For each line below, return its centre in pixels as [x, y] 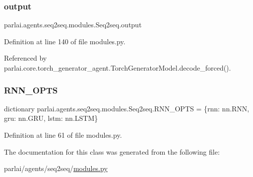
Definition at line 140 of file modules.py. [65, 41]
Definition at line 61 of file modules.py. [63, 135]
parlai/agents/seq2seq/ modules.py [56, 168]
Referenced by [26, 58]
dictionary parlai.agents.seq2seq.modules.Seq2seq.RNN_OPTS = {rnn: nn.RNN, [127, 108]
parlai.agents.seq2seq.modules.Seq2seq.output [73, 25]
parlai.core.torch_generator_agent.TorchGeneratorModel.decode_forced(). [118, 68]
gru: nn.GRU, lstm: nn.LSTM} [51, 118]
